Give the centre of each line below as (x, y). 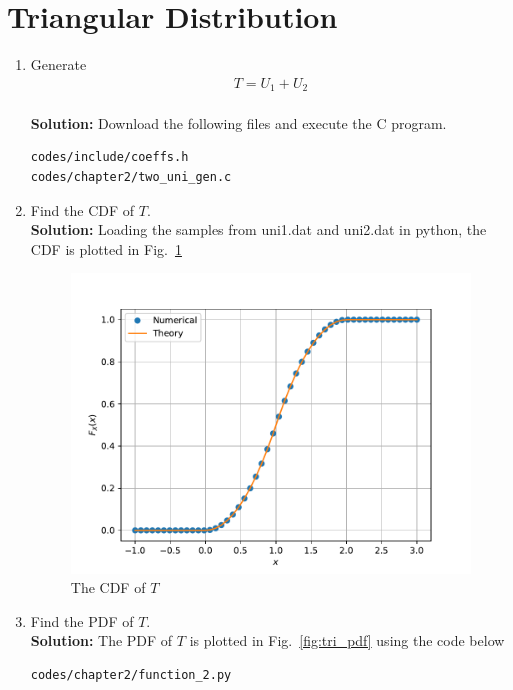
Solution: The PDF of (101, 640)
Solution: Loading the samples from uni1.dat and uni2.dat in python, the (258, 229)
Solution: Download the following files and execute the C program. (238, 122)
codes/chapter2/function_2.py (131, 674)
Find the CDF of (82, 209)
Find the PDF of (82, 620)
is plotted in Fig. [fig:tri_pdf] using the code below (347, 640)
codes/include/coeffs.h (109, 157)
